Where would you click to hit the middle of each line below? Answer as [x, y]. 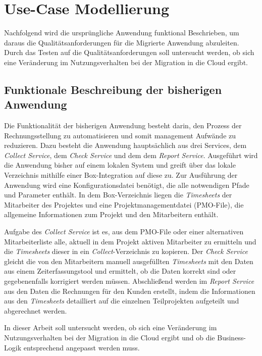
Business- [232, 337]
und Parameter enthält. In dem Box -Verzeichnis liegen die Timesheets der [118, 195]
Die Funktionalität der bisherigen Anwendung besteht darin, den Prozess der [123, 125]
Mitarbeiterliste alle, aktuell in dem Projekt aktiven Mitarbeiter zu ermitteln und [130, 241]
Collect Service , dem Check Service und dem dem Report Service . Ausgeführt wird [131, 155]
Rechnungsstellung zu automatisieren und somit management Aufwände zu [120, 135]
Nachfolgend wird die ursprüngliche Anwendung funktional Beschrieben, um [122, 33]
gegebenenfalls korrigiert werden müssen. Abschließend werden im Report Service [129, 281]
